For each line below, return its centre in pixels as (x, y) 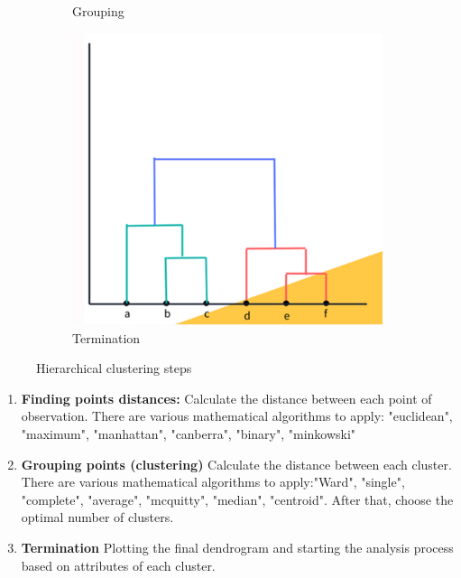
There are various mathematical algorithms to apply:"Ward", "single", (213, 482)
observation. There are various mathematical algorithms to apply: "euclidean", (237, 416)
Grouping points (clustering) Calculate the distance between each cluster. (236, 464)
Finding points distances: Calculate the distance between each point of (226, 398)
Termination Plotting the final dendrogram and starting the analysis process (237, 548)
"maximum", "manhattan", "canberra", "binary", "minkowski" (189, 434)
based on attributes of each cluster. (118, 565)
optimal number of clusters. (97, 517)
